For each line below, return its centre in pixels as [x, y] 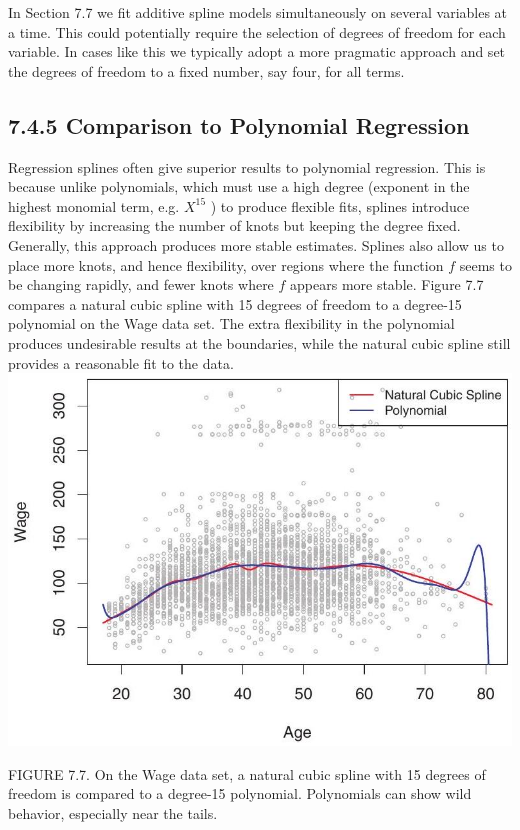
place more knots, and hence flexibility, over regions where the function [226, 264]
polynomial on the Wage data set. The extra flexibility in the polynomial [231, 323]
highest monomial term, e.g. [94, 205]
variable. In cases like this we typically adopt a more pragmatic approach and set [257, 51]
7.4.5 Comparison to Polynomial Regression [239, 124]
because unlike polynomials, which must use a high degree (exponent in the [239, 186]
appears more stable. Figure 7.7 [387, 284]
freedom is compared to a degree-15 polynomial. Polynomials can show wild [240, 793]
